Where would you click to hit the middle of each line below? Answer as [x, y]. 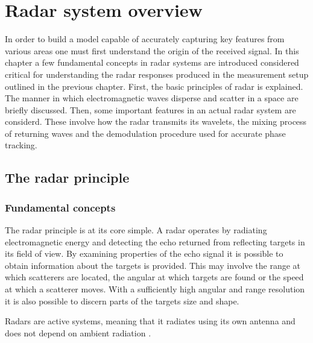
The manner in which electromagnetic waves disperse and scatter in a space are [152, 98]
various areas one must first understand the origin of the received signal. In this [152, 50]
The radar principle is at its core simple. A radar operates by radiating [136, 230]
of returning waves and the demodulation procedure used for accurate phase [145, 133]
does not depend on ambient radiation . [78, 332]
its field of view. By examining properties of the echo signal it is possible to [144, 253]
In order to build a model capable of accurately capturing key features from [145, 39]
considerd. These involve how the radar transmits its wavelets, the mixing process [156, 121]
